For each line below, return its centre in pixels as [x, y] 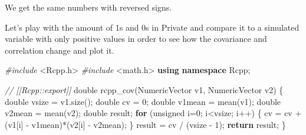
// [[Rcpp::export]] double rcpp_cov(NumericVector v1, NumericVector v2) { [144, 89]
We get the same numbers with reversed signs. [88, 7]
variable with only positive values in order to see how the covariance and [136, 39]
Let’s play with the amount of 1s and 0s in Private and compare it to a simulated [152, 27]
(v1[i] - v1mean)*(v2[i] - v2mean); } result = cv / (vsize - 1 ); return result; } [145, 124]
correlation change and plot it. [60, 50]
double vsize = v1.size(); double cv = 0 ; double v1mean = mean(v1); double [143, 101]
